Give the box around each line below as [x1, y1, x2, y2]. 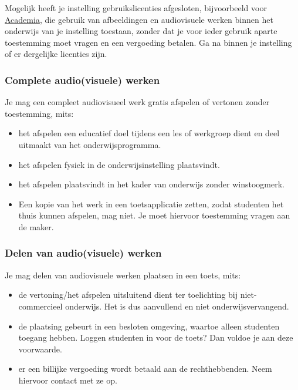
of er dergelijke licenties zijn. [5, 48, 107, 60]
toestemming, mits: [5, 107, 74, 119]
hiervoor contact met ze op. [18, 374, 117, 386]
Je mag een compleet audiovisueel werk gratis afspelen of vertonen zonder [5, 96, 270, 108]
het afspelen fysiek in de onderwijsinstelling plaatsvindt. [18, 158, 220, 170]
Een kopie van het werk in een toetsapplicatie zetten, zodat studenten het [18, 197, 284, 210]
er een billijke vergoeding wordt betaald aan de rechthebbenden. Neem [18, 362, 272, 375]
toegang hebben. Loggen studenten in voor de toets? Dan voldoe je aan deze [18, 331, 293, 344]
